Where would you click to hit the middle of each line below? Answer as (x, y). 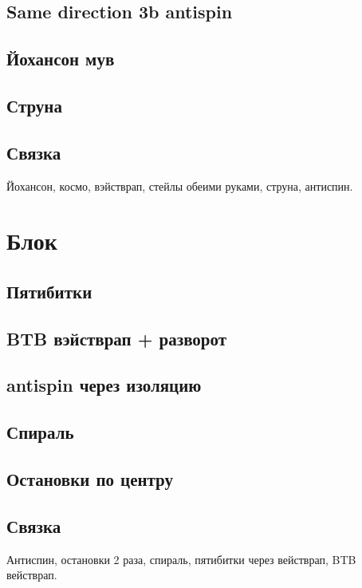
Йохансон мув (61, 59)
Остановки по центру (90, 479)
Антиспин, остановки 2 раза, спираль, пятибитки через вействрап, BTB (181, 559)
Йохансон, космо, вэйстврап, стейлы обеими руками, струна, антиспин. (180, 185)
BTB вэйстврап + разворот (117, 338)
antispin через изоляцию (104, 385)
